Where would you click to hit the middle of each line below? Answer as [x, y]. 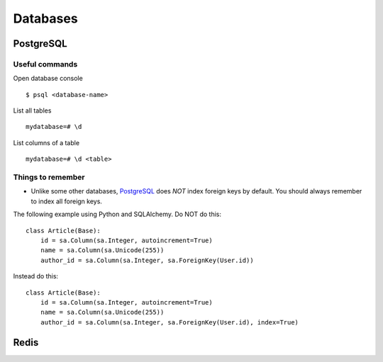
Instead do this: [36, 276]
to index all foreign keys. [67, 201]
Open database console [48, 79]
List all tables [32, 111]
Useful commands [45, 64]
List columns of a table [46, 142]
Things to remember [49, 177]
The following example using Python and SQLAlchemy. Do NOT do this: [117, 214]
